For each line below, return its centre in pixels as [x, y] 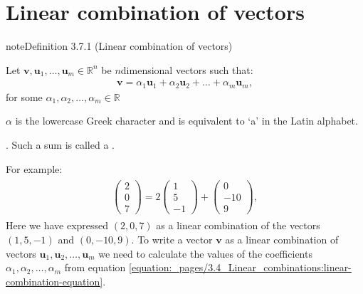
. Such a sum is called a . [60, 144]
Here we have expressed [57, 225]
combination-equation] [54, 281]
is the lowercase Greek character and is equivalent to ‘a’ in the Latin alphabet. [186, 121]
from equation [95, 267]
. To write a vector [172, 239]
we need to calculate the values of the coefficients [205, 253]
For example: [34, 168]
